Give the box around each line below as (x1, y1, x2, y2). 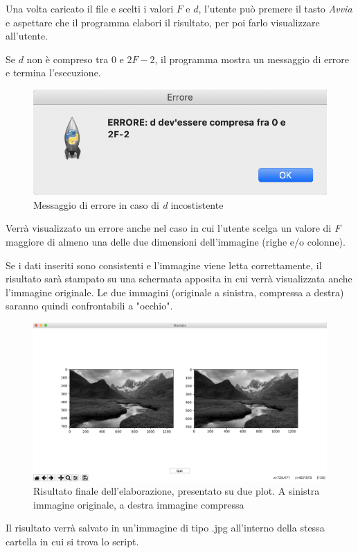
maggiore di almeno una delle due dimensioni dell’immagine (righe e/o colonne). (6, 235, 346, 249)
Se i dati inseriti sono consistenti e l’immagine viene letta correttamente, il (6, 257, 322, 272)
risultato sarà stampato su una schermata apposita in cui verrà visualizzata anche (6, 271, 352, 286)
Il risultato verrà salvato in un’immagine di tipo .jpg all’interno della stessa (6, 520, 325, 535)
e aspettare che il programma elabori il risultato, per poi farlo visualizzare (6, 15, 320, 29)
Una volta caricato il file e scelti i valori (6, 1, 174, 15)
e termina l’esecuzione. (6, 65, 101, 80)
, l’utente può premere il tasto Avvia (198, 1, 352, 15)
